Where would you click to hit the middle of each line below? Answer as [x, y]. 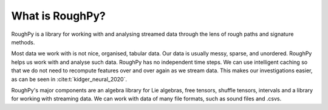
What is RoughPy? [58, 16]
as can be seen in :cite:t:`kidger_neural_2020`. [69, 79]
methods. [23, 42]
